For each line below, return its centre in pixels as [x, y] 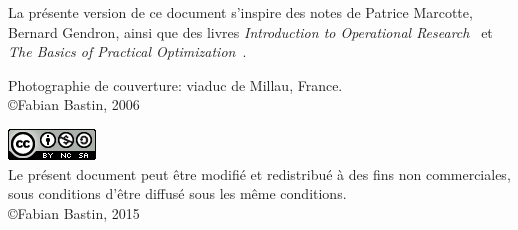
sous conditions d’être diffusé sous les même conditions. [177, 193]
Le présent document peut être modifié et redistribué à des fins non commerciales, [259, 173]
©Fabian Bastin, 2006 [74, 104]
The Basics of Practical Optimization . [127, 51]
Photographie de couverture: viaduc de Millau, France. [175, 84]
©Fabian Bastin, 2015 [74, 212]
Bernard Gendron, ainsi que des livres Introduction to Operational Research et [250, 31]
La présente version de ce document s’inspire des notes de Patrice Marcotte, [240, 12]
